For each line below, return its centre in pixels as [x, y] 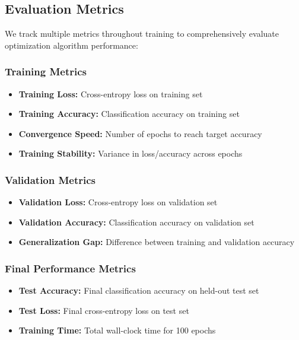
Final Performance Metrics [70, 268]
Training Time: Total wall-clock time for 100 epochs [117, 330]
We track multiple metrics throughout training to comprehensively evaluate [142, 34]
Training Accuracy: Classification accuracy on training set [129, 114]
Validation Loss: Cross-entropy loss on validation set [118, 202]
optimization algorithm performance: [71, 45]
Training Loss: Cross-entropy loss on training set [111, 93]
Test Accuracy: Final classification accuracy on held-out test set [139, 290]
